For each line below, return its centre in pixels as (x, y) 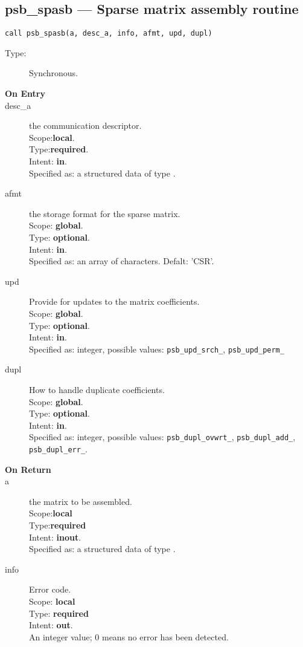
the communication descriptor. (85, 125)
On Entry (25, 93)
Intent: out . (51, 625)
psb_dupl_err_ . (58, 449)
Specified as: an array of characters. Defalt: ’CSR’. (122, 261)
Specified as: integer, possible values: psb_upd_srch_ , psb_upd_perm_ (157, 349)
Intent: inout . (55, 537)
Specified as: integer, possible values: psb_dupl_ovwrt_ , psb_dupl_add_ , (162, 437)
